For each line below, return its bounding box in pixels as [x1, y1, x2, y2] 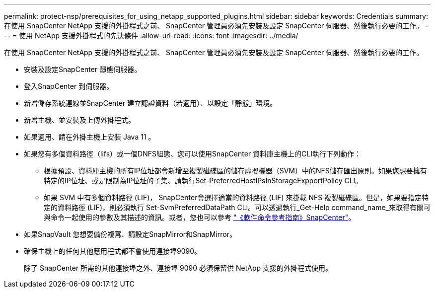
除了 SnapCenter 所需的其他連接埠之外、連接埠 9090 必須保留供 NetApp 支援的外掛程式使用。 [24, 264, 332, 272]
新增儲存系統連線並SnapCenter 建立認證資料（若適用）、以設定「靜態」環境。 [24, 99, 277, 107]
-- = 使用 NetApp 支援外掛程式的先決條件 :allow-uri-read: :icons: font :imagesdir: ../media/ [4, 31, 298, 40]
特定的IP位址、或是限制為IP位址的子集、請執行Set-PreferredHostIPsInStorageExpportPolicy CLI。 [44, 176, 362, 185]
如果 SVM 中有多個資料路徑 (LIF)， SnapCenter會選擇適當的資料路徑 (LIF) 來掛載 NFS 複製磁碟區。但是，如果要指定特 [44, 193, 429, 202]
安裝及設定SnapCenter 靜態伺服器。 [24, 65, 142, 73]
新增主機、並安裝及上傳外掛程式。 [24, 116, 135, 124]
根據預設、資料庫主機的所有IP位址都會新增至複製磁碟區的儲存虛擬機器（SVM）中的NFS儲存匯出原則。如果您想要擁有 [44, 166, 427, 175]
